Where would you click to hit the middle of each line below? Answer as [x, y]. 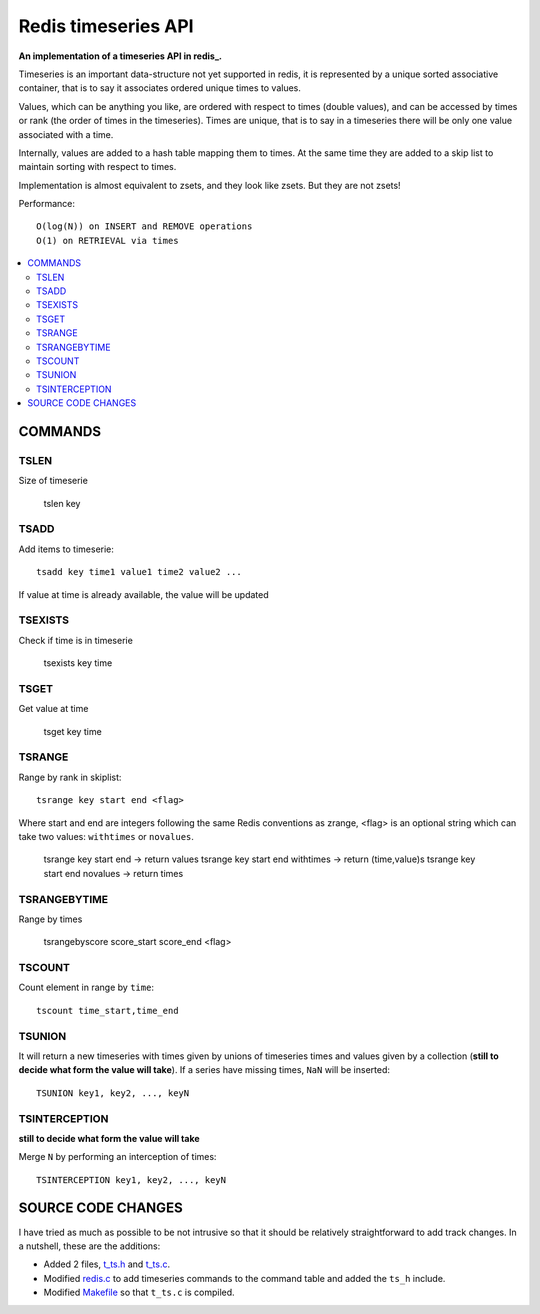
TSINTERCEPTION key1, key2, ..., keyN [131, 1179]
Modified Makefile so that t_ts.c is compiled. [139, 1292]
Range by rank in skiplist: [70, 777]
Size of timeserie [53, 481]
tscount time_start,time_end [107, 1010]
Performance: [46, 204]
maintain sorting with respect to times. [97, 167]
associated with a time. [66, 134]
